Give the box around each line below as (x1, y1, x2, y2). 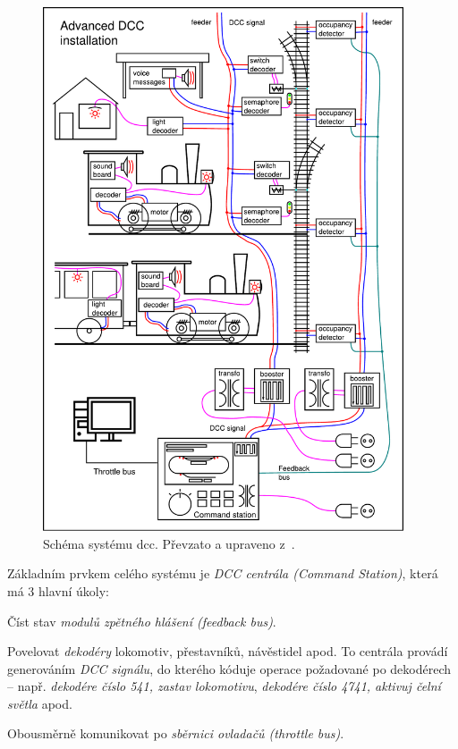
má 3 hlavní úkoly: (7, 581, 109, 600)
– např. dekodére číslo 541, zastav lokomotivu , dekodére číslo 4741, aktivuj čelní (7, 677, 441, 695)
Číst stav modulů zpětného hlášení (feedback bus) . (7, 611, 276, 630)
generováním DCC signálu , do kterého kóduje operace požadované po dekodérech (7, 659, 452, 677)
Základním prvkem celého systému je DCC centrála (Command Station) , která (7, 564, 438, 583)
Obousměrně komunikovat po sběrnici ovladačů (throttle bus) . (7, 724, 344, 743)
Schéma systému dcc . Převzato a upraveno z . (43, 534, 295, 552)
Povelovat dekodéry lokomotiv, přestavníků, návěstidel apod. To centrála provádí (7, 642, 448, 661)
